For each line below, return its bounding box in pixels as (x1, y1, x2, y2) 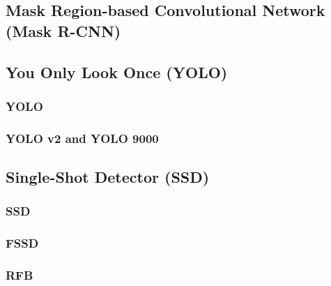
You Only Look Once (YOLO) (6, 61, 228, 82)
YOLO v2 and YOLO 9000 (6, 129, 159, 146)
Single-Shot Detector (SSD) (6, 166, 210, 188)
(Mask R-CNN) (6, 20, 121, 41)
